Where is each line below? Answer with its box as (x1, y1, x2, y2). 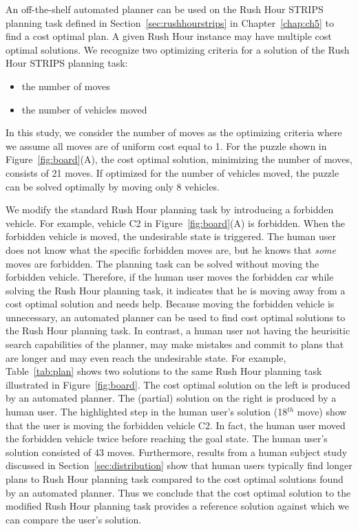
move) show (297, 404, 347, 419)
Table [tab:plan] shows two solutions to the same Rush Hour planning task (6, 364, 322, 378)
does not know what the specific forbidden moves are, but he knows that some (6, 242, 336, 257)
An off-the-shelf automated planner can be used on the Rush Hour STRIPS (6, 2, 324, 16)
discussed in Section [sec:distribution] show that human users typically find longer (6, 458, 352, 473)
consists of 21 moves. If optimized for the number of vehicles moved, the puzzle (6, 165, 339, 180)
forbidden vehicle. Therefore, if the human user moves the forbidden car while (6, 270, 334, 284)
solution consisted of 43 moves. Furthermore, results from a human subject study (6, 444, 348, 459)
